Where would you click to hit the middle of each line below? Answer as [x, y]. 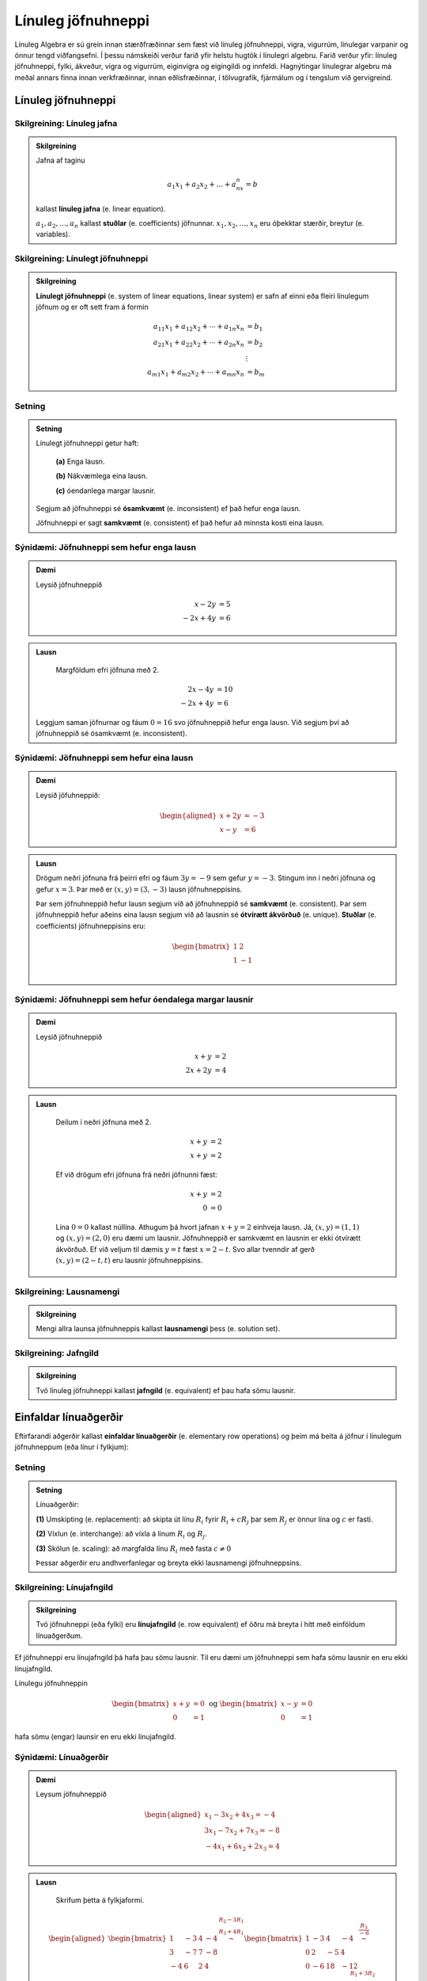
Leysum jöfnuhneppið [71, 1794]
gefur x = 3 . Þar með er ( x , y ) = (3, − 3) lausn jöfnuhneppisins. [139, 889]
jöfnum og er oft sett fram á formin [93, 307]
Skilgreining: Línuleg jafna [66, 123]
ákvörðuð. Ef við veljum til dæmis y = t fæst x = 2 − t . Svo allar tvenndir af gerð [185, 1249]
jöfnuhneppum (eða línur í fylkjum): [72, 1447]
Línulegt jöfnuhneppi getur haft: [87, 443]
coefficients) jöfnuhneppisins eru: [91, 926]
